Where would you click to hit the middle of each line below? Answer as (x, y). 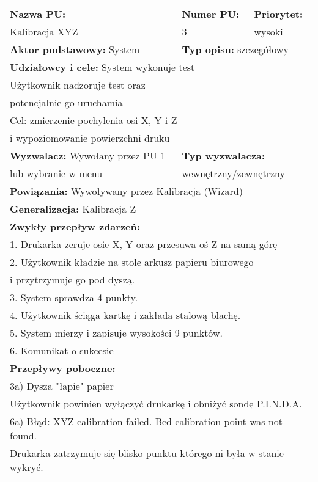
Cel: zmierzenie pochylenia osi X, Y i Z (94, 120)
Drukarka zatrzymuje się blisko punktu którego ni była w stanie (147, 453)
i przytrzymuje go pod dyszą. (72, 279)
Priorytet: (279, 14)
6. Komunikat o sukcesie (62, 350)
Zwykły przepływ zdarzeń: (75, 226)
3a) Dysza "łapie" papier (62, 386)
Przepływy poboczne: (63, 368)
